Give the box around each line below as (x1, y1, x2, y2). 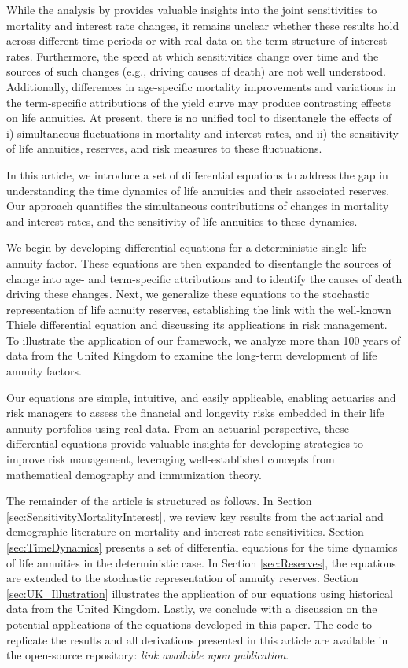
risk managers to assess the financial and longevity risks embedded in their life (6, 404, 384, 421)
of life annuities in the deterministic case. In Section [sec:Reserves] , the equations (6, 554, 396, 570)
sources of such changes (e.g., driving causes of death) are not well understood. (6, 63, 386, 79)
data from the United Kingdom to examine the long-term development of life (6, 347, 377, 364)
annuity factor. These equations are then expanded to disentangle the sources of (6, 254, 391, 271)
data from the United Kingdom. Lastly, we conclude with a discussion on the (6, 600, 377, 617)
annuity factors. (6, 363, 82, 379)
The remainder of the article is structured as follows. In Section (6, 493, 312, 509)
